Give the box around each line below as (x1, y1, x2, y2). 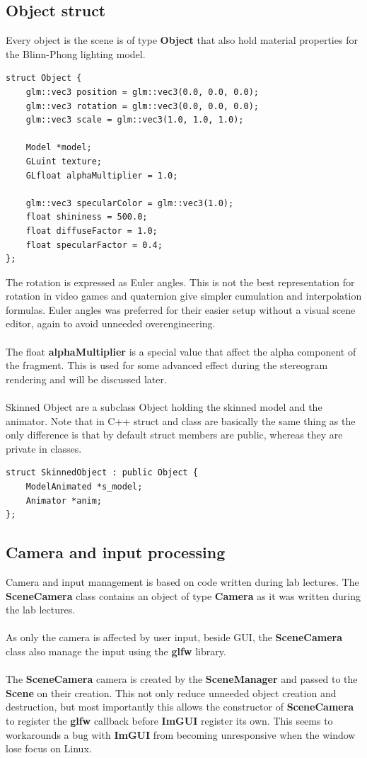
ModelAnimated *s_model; (25, 482, 143, 492)
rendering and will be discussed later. (6, 371, 167, 386)
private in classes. (6, 441, 82, 456)
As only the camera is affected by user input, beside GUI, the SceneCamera (6, 630, 343, 645)
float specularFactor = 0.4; (25, 239, 163, 250)
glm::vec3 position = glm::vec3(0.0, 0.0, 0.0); (25, 86, 259, 97)
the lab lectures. (6, 602, 76, 617)
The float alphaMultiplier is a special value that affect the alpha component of (6, 344, 356, 358)
